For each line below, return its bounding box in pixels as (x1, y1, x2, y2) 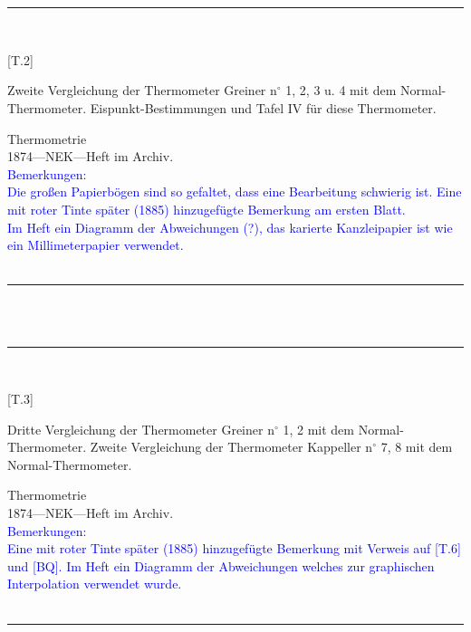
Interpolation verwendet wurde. (7, 574, 182, 593)
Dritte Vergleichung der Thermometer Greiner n (7, 419, 274, 438)
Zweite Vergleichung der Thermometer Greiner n (7, 81, 277, 100)
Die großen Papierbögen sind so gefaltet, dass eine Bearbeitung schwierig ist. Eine (7, 182, 462, 201)
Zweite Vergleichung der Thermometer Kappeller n (90, 437, 373, 456)
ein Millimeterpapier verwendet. (7, 235, 184, 254)
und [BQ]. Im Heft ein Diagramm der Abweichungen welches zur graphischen (7, 556, 435, 575)
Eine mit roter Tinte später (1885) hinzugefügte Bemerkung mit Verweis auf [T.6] (7, 539, 461, 558)
